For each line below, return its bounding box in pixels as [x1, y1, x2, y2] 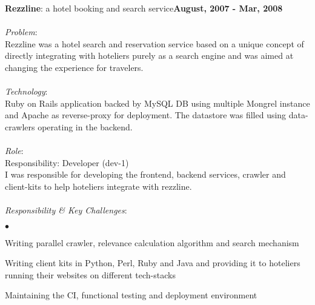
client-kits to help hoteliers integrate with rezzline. [5, 179, 192, 192]
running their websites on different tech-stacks [5, 268, 176, 281]
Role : [5, 144, 24, 157]
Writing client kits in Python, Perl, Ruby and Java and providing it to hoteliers [5, 256, 300, 269]
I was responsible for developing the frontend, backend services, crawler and [5, 168, 286, 181]
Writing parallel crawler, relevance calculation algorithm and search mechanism [5, 236, 299, 249]
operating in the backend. [38, 120, 133, 133]
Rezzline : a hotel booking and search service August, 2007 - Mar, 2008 [5, 2, 283, 14]
